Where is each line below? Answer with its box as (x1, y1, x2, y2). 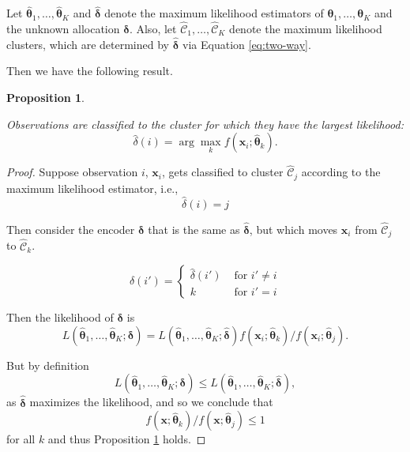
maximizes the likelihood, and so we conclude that (29, 394, 273, 410)
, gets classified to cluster (161, 164, 284, 180)
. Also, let (129, 21, 177, 37)
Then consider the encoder (6, 220, 135, 237)
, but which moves (249, 220, 338, 237)
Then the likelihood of (6, 309, 114, 326)
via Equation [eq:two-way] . (182, 36, 311, 52)
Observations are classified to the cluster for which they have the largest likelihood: (6, 115, 404, 132)
